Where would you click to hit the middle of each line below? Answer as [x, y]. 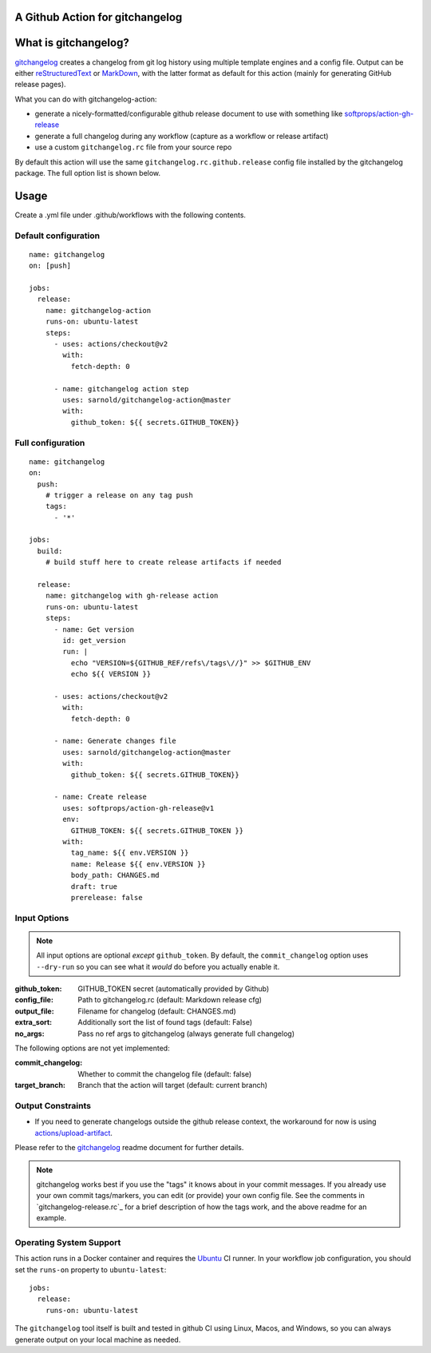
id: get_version [94, 640]
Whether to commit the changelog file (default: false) [165, 1073]
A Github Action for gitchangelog [99, 17]
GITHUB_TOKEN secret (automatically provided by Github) [174, 989]
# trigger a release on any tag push [119, 495]
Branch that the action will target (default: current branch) [172, 1085]
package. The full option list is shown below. [88, 173]
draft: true [94, 886]
